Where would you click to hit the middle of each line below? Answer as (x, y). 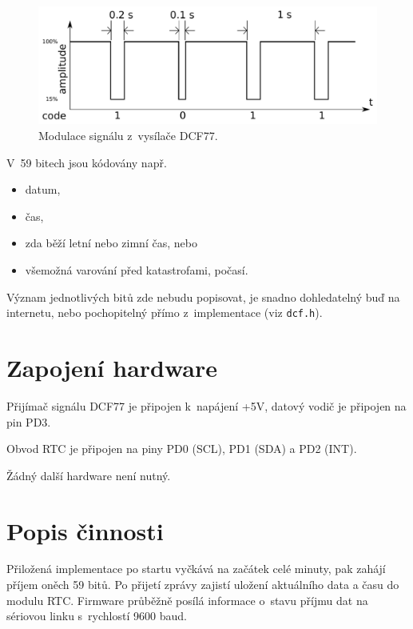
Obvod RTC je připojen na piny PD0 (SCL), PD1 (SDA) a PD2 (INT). (182, 449)
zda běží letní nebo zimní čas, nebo (111, 243)
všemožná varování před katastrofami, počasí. (137, 269)
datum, (43, 189)
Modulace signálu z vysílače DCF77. (128, 135)
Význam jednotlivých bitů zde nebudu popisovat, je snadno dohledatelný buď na (203, 296)
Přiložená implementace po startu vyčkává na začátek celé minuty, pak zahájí (196, 569)
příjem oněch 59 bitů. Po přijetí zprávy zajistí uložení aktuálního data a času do (203, 585)
